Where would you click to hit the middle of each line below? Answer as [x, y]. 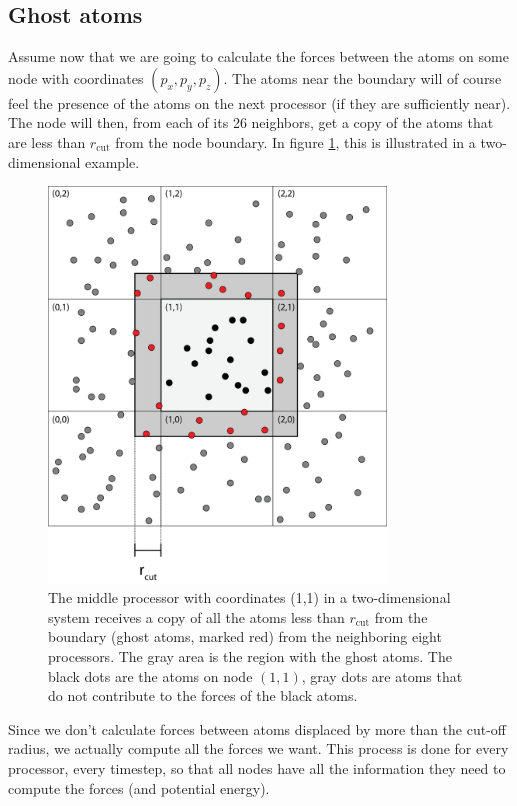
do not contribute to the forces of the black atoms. [203, 695]
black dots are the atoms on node [150, 675]
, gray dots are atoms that [382, 675]
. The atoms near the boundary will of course [362, 77]
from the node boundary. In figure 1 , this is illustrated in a [295, 141]
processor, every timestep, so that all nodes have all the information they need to [257, 767]
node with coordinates [76, 77]
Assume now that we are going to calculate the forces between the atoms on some [258, 56]
